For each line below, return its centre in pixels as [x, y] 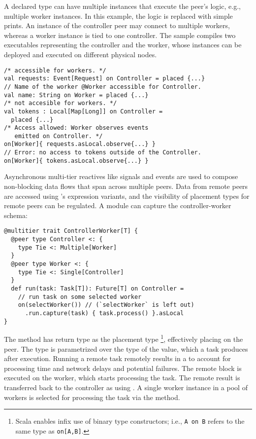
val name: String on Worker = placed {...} [76, 95]
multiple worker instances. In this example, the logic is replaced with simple [118, 16]
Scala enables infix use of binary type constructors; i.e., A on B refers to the [130, 421]
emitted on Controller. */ [59, 136]
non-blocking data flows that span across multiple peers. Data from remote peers [126, 186]
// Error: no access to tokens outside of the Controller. [103, 153]
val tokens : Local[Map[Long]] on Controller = [83, 111]
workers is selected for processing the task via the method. [92, 397]
